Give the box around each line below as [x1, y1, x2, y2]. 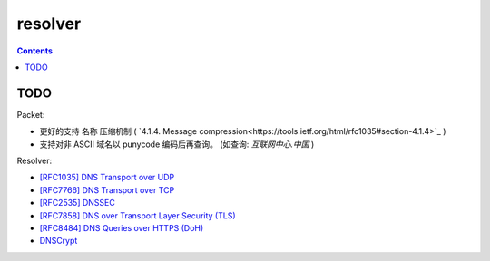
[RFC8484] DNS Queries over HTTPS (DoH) [39, 222, 204, 233]
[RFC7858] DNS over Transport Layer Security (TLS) [39, 209, 236, 221]
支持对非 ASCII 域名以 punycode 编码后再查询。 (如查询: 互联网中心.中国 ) [39, 139, 315, 150]
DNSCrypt [39, 236, 78, 246]
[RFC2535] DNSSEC [39, 198, 115, 208]
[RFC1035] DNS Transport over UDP [39, 172, 175, 183]
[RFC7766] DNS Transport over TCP [39, 184, 175, 195]
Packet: [16, 109, 45, 120]
